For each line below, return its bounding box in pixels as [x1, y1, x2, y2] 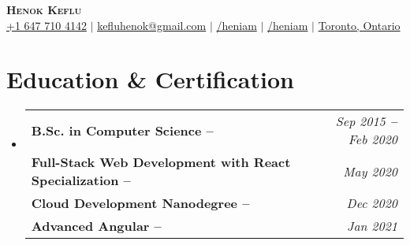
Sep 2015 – [335, 112, 397, 131]
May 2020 [343, 161, 397, 180]
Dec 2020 [346, 194, 397, 213]
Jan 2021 [346, 217, 397, 236]
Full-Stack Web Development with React [31, 153, 291, 172]
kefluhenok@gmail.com [97, 17, 207, 33]
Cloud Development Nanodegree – [31, 194, 250, 213]
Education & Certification [6, 63, 294, 95]
